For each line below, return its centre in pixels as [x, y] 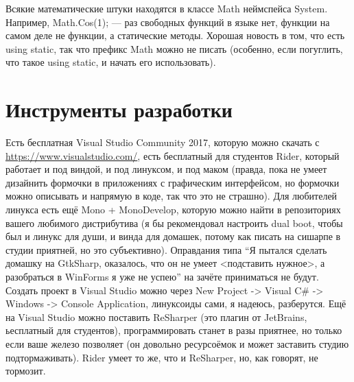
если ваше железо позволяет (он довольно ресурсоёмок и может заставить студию [177, 344]
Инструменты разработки [119, 109]
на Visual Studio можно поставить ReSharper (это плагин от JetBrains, [156, 317]
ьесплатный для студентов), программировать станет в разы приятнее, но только [174, 330]
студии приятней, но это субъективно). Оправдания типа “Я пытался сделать [166, 249]
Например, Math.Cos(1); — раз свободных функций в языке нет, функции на [168, 22]
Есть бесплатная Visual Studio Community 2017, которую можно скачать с [163, 142]
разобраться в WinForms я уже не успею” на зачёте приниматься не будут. [162, 277]
